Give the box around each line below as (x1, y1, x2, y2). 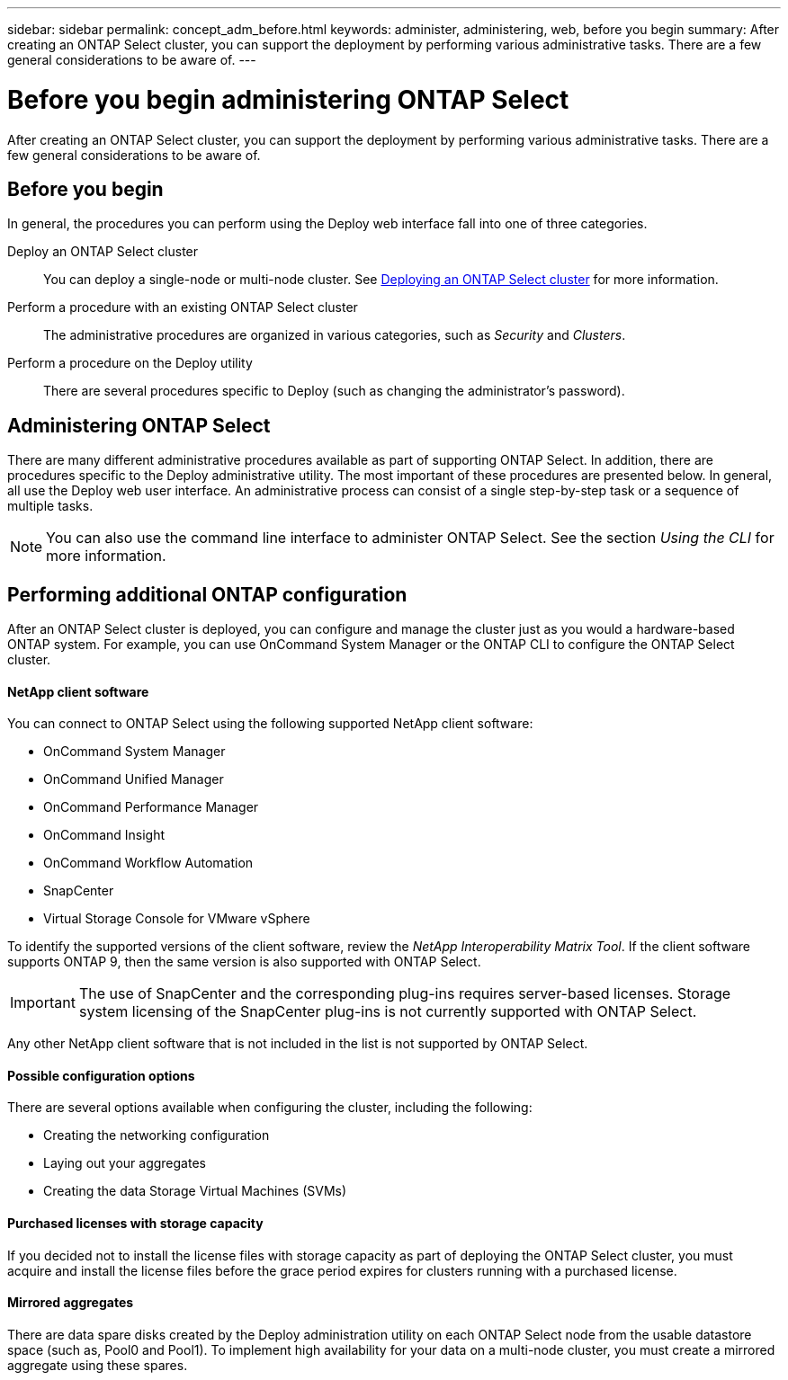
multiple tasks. (7, 498, 94, 514)
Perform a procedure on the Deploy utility (7, 355, 253, 371)
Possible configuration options (7, 1067, 195, 1083)
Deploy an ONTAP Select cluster (7, 244, 199, 260)
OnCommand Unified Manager (43, 771, 224, 788)
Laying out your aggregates (43, 1155, 206, 1171)
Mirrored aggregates (7, 1295, 134, 1311)
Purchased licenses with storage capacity (7, 1215, 264, 1232)
